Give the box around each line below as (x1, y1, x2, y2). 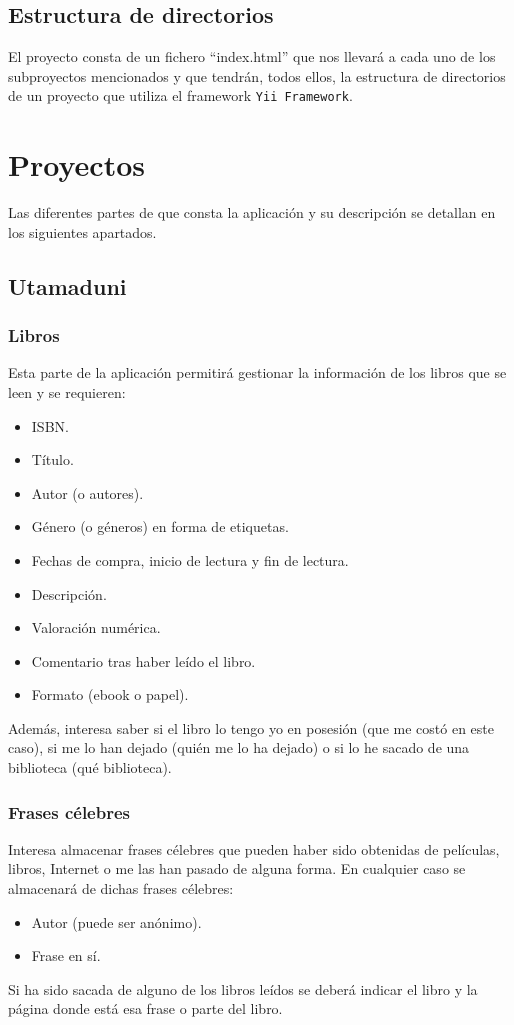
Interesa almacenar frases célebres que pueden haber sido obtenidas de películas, (8, 838, 500, 859)
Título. (31, 449, 74, 470)
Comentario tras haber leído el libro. (31, 650, 256, 671)
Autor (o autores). (31, 482, 144, 503)
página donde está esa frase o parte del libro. (8, 998, 283, 1019)
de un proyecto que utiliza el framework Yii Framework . (8, 85, 353, 106)
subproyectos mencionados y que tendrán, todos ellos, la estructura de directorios (8, 65, 506, 86)
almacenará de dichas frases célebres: (8, 878, 234, 899)
